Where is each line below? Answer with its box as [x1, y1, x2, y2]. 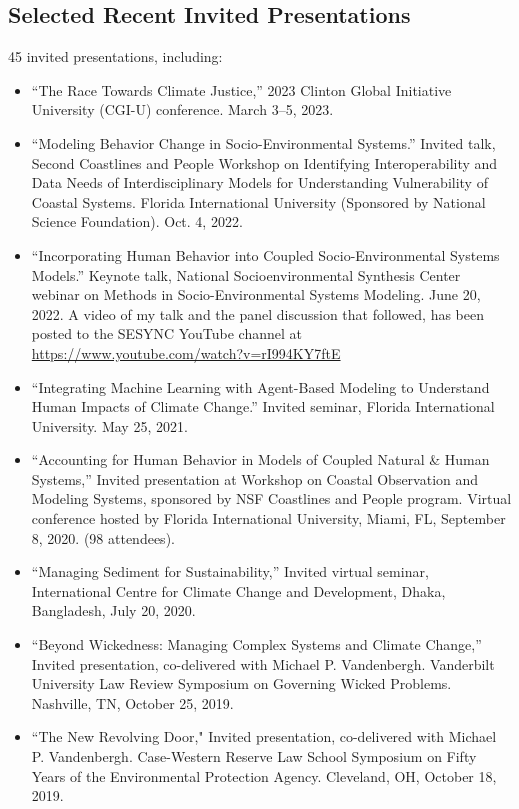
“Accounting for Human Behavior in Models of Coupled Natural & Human [31, 449, 490, 470]
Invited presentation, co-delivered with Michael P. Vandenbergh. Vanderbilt [31, 653, 495, 674]
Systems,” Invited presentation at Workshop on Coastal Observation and [31, 468, 479, 489]
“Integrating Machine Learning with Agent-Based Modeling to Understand [31, 376, 490, 397]
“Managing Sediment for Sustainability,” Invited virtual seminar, [31, 561, 429, 582]
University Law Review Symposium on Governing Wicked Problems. [31, 673, 452, 694]
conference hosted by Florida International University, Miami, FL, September [31, 508, 506, 529]
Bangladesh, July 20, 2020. [31, 600, 196, 621]
